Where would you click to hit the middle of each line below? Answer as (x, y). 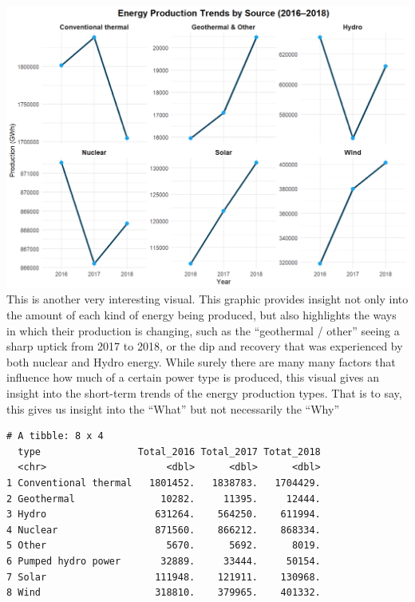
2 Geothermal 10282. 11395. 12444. (164, 499)
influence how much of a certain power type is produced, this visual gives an (193, 377)
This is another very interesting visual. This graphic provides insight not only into (207, 299)
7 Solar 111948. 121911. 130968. (164, 577)
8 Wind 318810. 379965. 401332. (164, 593)
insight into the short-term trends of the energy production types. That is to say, (204, 393)
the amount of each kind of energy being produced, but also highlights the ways (202, 315)
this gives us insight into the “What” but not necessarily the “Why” (173, 408)
